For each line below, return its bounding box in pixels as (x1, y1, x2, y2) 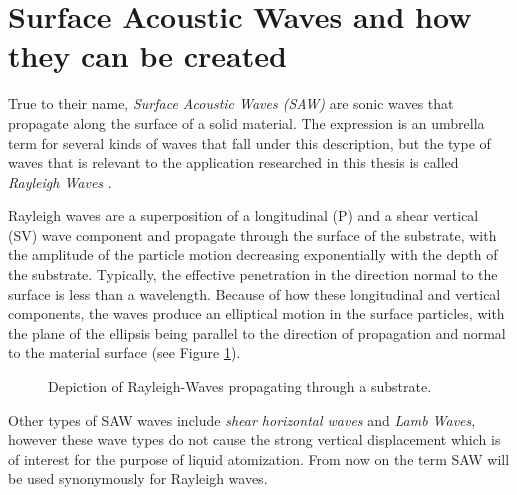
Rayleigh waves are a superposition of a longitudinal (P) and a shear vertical (8, 205, 479, 226)
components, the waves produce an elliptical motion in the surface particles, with (8, 303, 505, 324)
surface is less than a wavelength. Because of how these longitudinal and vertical (8, 283, 501, 304)
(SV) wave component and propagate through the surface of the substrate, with (8, 224, 497, 245)
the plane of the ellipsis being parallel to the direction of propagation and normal (8, 322, 506, 343)
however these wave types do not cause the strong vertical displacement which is (8, 429, 501, 450)
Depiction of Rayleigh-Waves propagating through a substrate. (48, 376, 432, 397)
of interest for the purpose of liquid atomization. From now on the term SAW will (8, 448, 510, 469)
